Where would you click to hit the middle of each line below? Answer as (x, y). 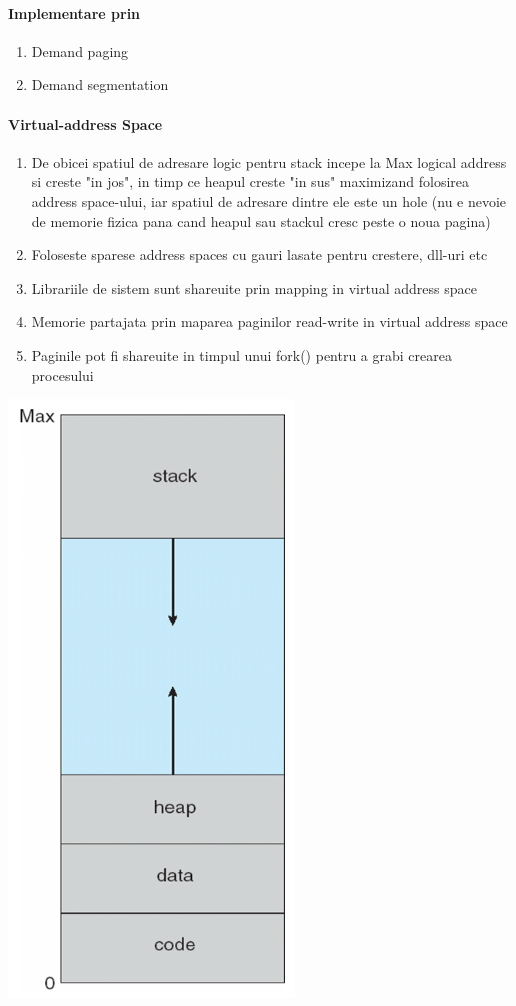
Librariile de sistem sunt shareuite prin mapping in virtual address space (254, 287)
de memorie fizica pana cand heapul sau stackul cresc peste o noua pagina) (261, 220)
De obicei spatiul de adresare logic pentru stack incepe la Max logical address (269, 161)
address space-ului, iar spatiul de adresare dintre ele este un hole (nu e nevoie (269, 200)
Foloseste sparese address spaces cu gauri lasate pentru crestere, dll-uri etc (259, 254)
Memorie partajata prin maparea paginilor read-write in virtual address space (269, 321)
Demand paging (80, 50)
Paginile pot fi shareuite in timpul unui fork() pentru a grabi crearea (241, 354)
